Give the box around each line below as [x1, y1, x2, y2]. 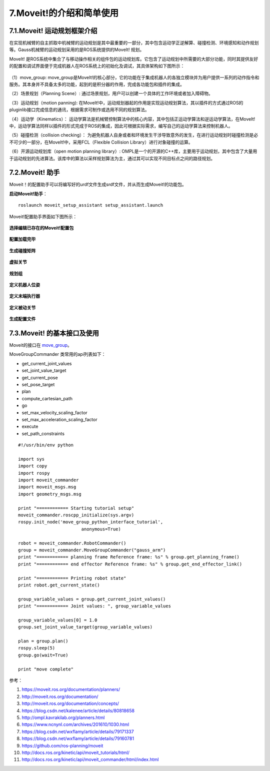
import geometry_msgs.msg [18, 491, 82, 497]
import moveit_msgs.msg [18, 484, 76, 490]
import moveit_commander [18, 477, 79, 483]
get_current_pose [21, 374, 58, 380]
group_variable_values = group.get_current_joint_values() [18, 596, 166, 602]
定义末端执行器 [9, 293, 40, 299]
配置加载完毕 [9, 236, 36, 242]
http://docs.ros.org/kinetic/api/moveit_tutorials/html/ [21, 749, 130, 755]
